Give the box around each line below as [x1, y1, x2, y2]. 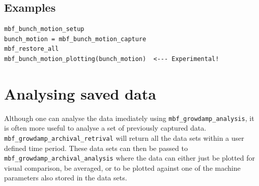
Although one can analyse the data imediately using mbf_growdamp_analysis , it [4, 112, 254, 123]
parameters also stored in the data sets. [4, 172, 127, 183]
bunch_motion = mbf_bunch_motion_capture [4, 35, 147, 43]
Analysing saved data [4, 83, 156, 104]
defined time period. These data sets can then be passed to [4, 142, 188, 153]
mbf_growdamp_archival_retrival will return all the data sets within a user [4, 132, 244, 143]
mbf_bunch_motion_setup [4, 25, 84, 33]
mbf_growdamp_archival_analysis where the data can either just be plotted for [4, 152, 255, 163]
